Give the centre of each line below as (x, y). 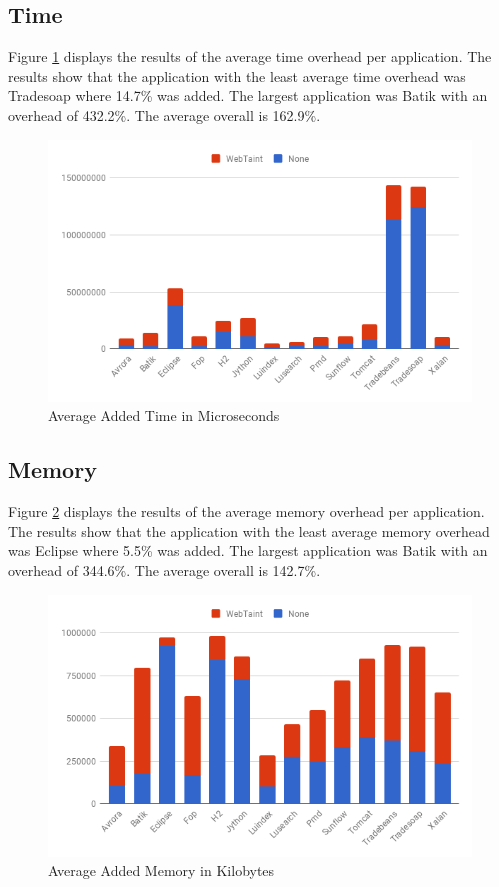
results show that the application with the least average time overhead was (237, 75)
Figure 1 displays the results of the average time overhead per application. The (250, 56)
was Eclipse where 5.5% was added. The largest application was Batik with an (248, 550)
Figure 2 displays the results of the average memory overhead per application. (246, 511)
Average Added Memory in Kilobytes (161, 870)
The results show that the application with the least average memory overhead (249, 530)
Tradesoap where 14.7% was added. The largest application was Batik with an (248, 95)
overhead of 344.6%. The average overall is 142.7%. (164, 569)
